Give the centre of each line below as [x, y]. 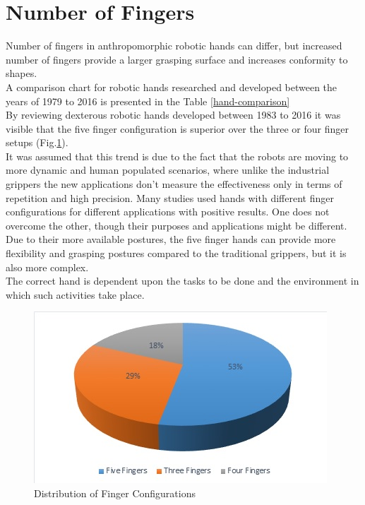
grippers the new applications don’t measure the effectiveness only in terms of [174, 184]
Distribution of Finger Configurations [115, 493]
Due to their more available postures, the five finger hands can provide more [171, 239]
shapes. [22, 73]
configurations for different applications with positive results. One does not [168, 212]
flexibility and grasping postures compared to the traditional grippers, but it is [176, 253]
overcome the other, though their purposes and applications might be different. [176, 225]
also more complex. [47, 267]
